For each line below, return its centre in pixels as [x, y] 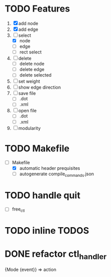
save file [27, 93]
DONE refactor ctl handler [56, 255]
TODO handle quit [43, 195]
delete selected [35, 75]
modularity [30, 128]
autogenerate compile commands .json [57, 174]
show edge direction [40, 87]
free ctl [18, 210]
